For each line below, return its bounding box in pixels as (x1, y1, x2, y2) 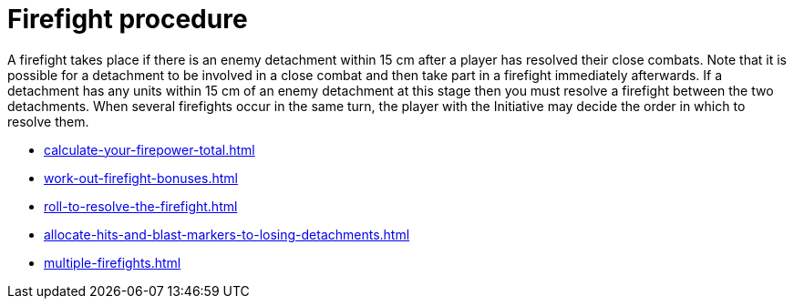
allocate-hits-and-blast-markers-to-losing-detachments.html (44, 226, 410, 242)
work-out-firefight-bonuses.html (44, 169, 238, 186)
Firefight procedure (7, 4, 248, 35)
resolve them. (7, 113, 89, 129)
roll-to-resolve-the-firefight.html (44, 198, 238, 214)
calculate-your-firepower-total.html (44, 141, 255, 158)
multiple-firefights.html (44, 254, 181, 270)
